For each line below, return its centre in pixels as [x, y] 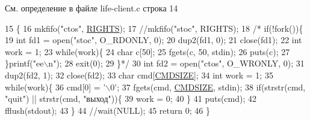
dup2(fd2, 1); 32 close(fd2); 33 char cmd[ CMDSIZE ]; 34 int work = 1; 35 [139, 75]
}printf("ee [24, 63]
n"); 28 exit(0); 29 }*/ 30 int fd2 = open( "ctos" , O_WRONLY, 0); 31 [176, 63]
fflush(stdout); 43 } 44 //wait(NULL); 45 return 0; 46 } [107, 110]
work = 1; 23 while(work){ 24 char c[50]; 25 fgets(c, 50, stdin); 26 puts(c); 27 [147, 51]
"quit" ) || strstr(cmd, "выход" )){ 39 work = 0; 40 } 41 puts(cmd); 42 [131, 99]
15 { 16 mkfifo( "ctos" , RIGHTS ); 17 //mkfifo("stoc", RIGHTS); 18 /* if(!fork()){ [154, 28]
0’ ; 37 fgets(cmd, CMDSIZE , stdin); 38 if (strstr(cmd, [208, 87]
